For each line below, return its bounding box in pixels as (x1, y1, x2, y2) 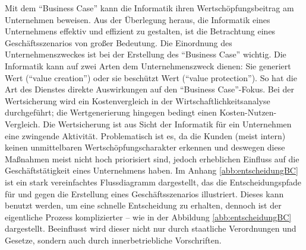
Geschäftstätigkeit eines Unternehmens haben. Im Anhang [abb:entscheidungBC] (5, 164, 298, 177)
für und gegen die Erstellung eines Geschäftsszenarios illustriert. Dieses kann (5, 187, 284, 200)
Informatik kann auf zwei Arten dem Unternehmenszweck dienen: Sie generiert (5, 59, 291, 72)
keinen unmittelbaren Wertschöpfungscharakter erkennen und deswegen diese (5, 141, 285, 153)
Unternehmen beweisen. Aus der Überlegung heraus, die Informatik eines (5, 13, 270, 25)
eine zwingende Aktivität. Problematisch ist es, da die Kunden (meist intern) (5, 129, 286, 142)
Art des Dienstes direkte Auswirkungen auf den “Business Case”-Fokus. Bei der (5, 83, 294, 95)
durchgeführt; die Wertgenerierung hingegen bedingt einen (5, 106, 217, 118)
